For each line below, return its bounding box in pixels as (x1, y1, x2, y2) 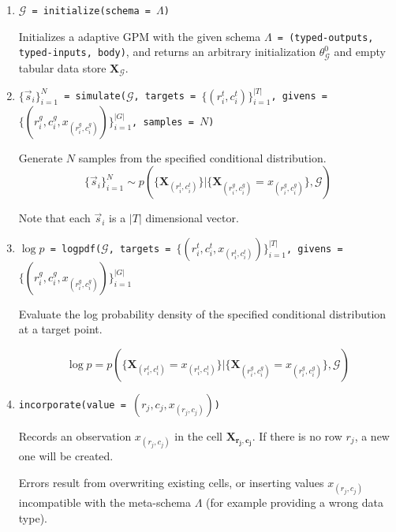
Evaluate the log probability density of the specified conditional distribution (18, 305, 387, 322)
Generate (18, 149, 63, 166)
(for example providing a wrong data (206, 494, 383, 510)
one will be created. (18, 448, 114, 464)
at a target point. (18, 321, 103, 337)
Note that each (18, 210, 91, 226)
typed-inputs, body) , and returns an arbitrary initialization (18, 43, 316, 60)
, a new (354, 428, 390, 445)
